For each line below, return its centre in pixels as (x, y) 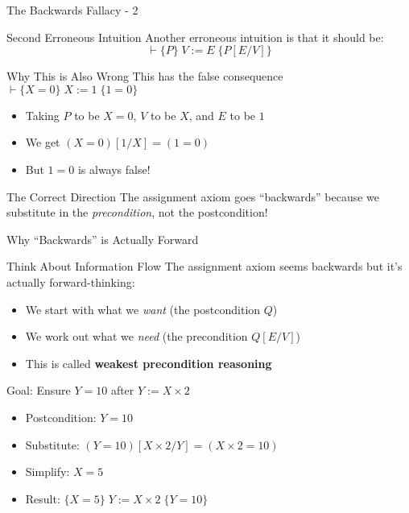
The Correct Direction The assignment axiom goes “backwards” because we (193, 196)
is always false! (114, 169)
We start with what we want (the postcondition (143, 309)
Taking (42, 115)
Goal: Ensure (39, 390)
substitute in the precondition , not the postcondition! (137, 212)
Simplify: (48, 472)
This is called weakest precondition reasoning (149, 363)
